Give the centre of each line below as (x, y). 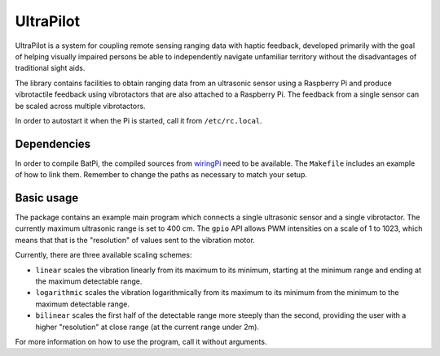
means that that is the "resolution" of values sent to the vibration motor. (135, 240)
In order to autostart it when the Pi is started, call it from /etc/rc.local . (139, 120)
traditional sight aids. (50, 68)
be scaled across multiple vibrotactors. (80, 106)
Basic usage (47, 198)
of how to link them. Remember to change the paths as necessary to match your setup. (161, 175)
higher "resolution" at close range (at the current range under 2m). (147, 327)
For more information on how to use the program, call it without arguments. (141, 342)
